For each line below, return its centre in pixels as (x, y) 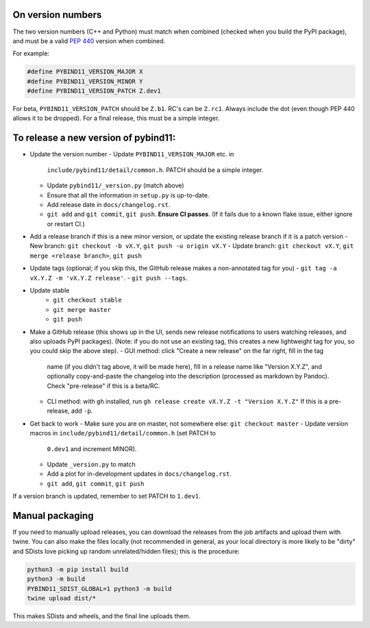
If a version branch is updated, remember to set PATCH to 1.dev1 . (107, 496)
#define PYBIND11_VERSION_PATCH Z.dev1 (94, 91)
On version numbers (57, 15)
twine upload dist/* (61, 598)
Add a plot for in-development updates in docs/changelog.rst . (139, 474)
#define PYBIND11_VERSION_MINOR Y (85, 81)
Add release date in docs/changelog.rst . (109, 204)
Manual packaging (53, 515)
